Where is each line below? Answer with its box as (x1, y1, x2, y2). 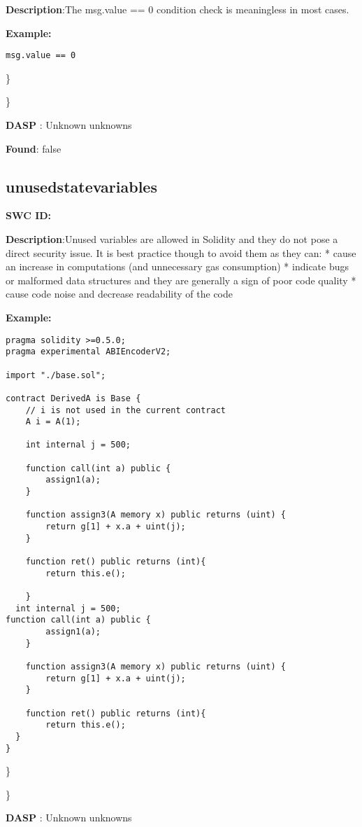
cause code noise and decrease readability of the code (6, 286, 233, 301)
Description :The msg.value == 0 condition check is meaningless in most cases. (6, 2, 349, 16)
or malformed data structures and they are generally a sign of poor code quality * (6, 272, 356, 287)
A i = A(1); (25, 417, 81, 427)
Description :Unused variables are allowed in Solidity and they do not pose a (6, 232, 338, 246)
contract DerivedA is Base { (6, 393, 141, 403)
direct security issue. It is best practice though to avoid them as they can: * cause (6, 245, 356, 260)
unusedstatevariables (6, 175, 157, 197)
